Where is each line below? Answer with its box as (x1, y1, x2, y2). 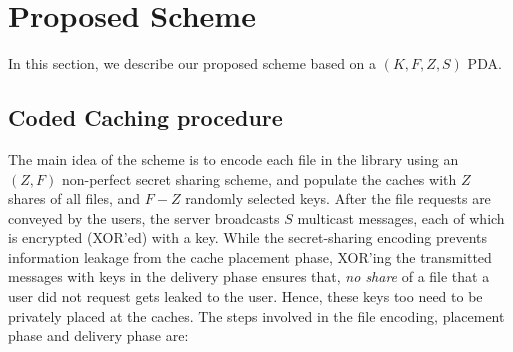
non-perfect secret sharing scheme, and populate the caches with (61, 168, 457, 189)
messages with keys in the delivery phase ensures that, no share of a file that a (8, 266, 490, 287)
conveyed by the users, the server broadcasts (8, 207, 280, 228)
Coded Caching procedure (8, 102, 283, 133)
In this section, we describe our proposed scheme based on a (8, 53, 377, 74)
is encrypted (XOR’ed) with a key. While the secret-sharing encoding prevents (8, 227, 487, 248)
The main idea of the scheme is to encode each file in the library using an (8, 148, 459, 169)
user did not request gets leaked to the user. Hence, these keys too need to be (8, 286, 483, 307)
